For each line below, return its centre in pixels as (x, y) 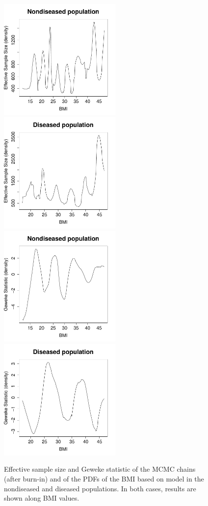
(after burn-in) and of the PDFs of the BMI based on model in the (104, 479)
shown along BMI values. (42, 498)
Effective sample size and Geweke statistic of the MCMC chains (100, 469)
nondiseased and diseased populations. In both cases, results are (100, 488)
